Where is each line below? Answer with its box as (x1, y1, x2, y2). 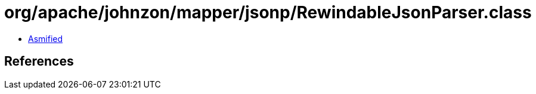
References (4, 54, 74, 69)
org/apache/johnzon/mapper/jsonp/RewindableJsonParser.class (4, 2, 532, 22)
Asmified (28, 33, 63, 44)
